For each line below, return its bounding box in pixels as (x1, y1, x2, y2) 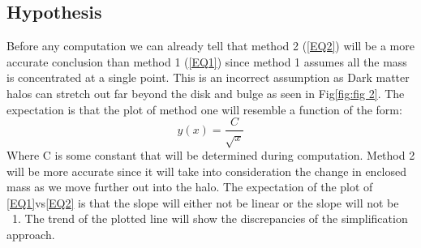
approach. (6, 225, 55, 242)
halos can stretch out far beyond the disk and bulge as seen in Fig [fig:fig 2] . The (6, 84, 405, 101)
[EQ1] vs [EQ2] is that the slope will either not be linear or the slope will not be (6, 194, 399, 211)
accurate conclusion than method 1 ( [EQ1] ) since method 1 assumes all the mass (6, 53, 407, 70)
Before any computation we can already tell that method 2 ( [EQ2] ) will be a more (6, 37, 415, 54)
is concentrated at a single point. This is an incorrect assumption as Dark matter (6, 69, 410, 86)
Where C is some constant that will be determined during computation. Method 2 (6, 147, 415, 163)
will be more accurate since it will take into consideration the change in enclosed (6, 162, 407, 179)
